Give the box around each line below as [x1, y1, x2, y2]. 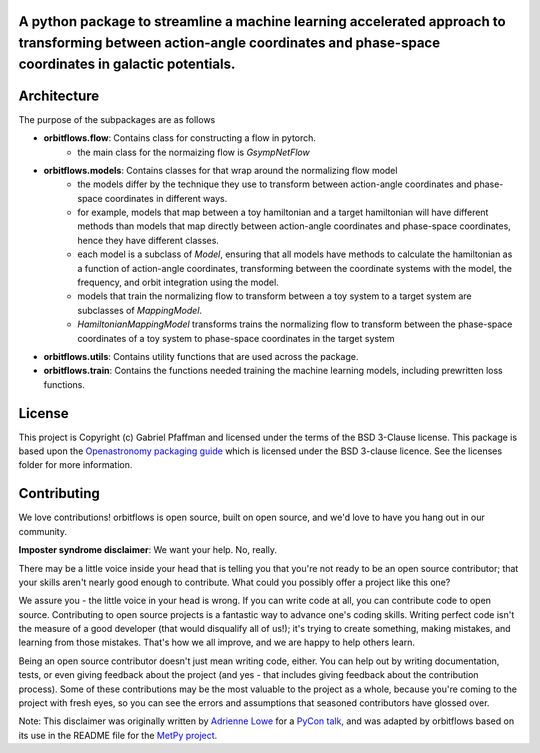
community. [18, 525, 67, 537]
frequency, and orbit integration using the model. [77, 276, 279, 289]
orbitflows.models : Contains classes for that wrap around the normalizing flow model [43, 164, 398, 176]
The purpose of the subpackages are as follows [18, 113, 216, 125]
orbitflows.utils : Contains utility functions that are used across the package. [43, 350, 359, 362]
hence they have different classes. [77, 234, 220, 246]
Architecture [18, 87, 100, 104]
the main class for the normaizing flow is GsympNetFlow [77, 146, 310, 158]
